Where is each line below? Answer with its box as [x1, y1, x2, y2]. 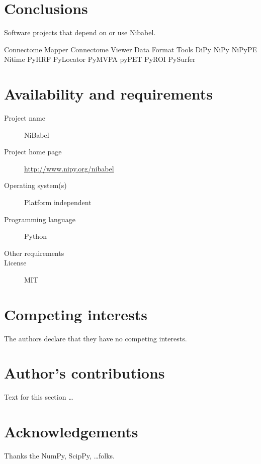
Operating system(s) [4, 180, 67, 191]
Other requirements [4, 247, 64, 258]
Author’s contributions [4, 362, 165, 383]
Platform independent [24, 197, 92, 207]
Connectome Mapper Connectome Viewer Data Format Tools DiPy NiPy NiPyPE [4, 44, 257, 54]
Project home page [4, 146, 62, 157]
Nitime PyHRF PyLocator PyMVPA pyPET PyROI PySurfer [4, 54, 196, 64]
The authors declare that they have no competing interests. [4, 333, 187, 343]
